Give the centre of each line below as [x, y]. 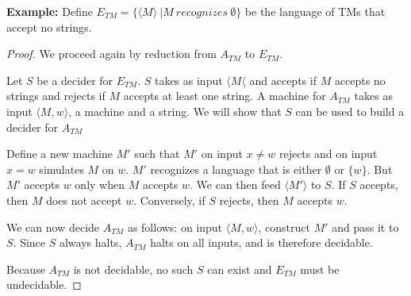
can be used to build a [350, 111]
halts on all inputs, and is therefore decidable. [261, 242]
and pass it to [365, 227]
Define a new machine [60, 154]
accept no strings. [49, 27]
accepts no [360, 80]
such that [157, 154]
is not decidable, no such [133, 269]
